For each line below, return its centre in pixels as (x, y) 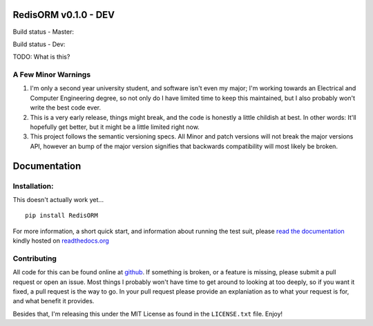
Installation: (33, 186)
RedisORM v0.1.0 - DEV (64, 15)
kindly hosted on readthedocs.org (61, 241)
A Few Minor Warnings (52, 74)
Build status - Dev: (39, 44)
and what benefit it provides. (54, 301)
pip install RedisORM (61, 216)
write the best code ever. (66, 108)
